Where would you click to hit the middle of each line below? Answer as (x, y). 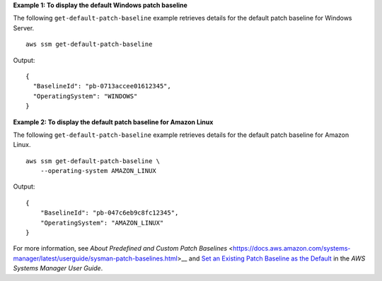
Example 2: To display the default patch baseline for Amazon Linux (113, 122)
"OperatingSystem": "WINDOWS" (85, 96)
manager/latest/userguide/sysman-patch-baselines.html (95, 258)
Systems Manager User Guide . (58, 268)
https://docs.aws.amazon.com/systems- (291, 249)
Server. (24, 28)
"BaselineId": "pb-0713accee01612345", (102, 86)
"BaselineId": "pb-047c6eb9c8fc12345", (109, 213)
